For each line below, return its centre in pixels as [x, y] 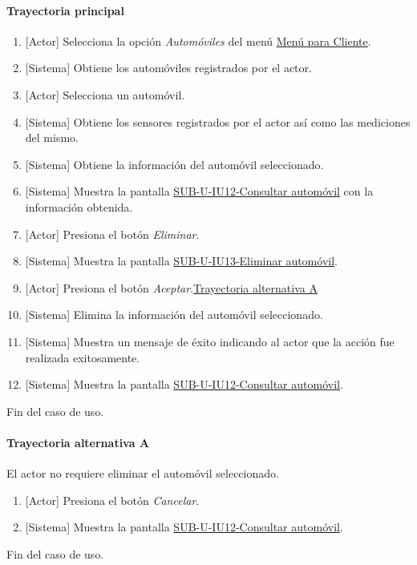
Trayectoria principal [65, 10]
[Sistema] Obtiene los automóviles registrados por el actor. [168, 68]
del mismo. [52, 137]
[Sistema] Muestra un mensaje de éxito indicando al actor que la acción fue [210, 341]
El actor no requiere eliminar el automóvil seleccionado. [143, 473]
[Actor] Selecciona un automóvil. [105, 94]
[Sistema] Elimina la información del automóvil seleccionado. [174, 315]
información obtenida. [79, 206]
